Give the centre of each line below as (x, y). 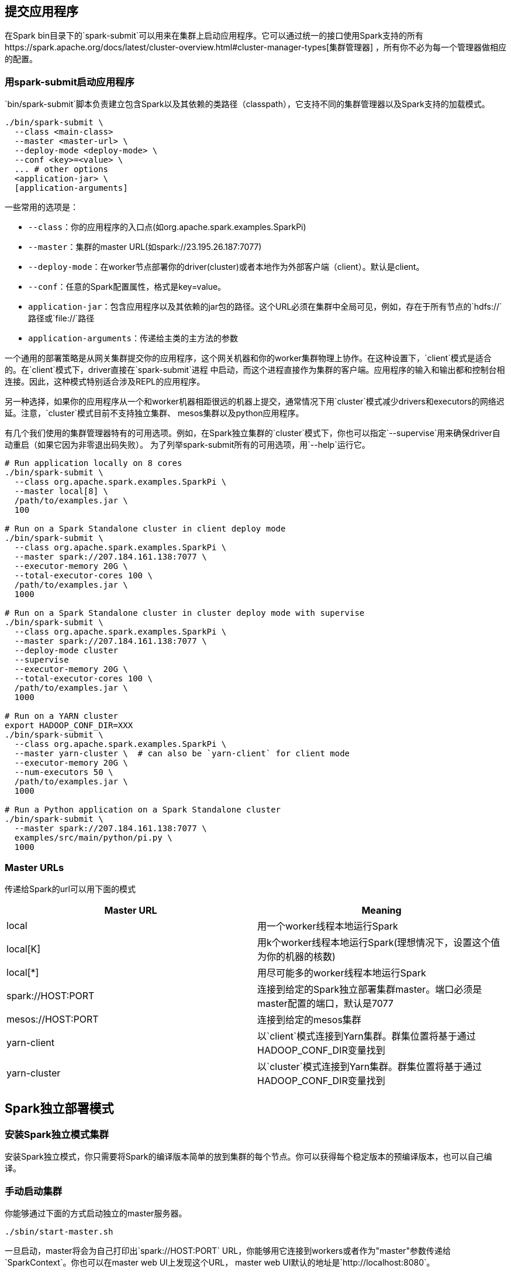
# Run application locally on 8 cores (94, 463)
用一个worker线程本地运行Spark (328, 926)
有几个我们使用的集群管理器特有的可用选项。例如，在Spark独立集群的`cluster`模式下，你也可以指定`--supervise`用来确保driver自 (253, 433)
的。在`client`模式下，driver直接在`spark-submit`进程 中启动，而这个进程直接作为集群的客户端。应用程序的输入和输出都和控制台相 (255, 370)
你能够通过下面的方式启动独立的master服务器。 (96, 1213)
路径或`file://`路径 (61, 318)
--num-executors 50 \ (64, 772)
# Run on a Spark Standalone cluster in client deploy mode (145, 529)
